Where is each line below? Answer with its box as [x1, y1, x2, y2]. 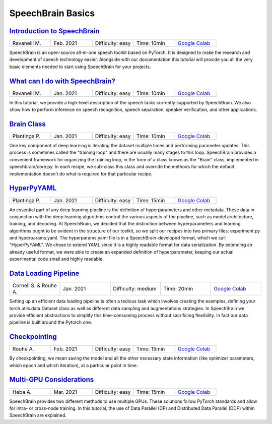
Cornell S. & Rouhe [12, 282, 57, 289]
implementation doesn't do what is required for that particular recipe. [9, 170, 153, 176]
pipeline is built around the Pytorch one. [9, 319, 93, 325]
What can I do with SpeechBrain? [9, 77, 116, 85]
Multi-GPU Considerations [9, 376, 94, 384]
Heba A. [12, 388, 32, 395]
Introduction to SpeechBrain [9, 27, 100, 35]
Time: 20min [163, 285, 193, 292]
